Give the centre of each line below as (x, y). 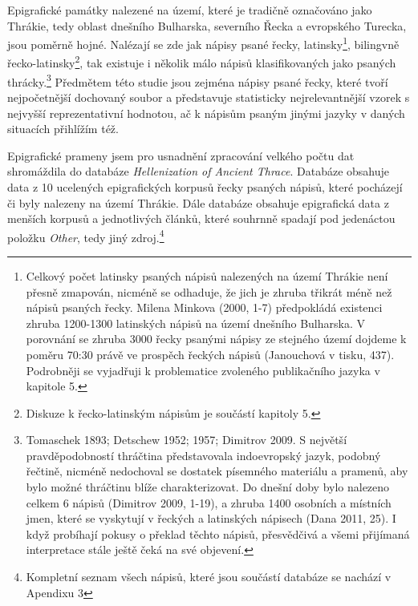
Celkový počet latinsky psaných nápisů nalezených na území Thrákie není (207, 275)
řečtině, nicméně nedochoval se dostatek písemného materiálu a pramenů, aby (217, 471)
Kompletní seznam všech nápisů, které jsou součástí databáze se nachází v (209, 577)
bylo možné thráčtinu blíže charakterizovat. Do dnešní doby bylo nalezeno (208, 487)
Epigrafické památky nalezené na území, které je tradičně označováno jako (190, 10)
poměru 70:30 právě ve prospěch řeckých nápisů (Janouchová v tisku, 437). (210, 354)
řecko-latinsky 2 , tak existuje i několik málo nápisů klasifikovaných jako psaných (202, 62)
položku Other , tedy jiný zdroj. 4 (86, 236)
